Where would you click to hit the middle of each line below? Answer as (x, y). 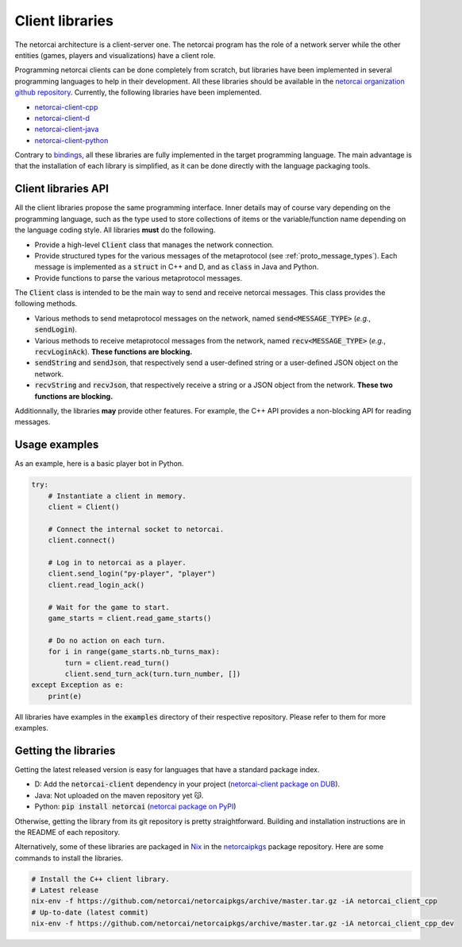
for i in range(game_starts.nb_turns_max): (134, 652)
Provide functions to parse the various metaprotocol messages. (138, 278)
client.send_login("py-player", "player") (132, 574)
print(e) (65, 696)
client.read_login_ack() (96, 585)
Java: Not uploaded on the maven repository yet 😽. (119, 795)
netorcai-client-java (67, 129)
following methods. (46, 304)
